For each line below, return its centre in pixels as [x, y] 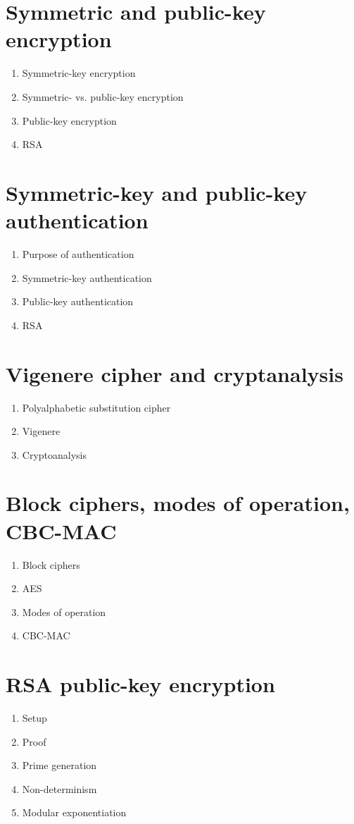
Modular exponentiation [74, 812]
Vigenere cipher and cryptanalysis [175, 373]
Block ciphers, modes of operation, [178, 503]
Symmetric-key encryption [79, 73]
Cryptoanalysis [55, 454]
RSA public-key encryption [140, 684]
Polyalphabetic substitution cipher [96, 407]
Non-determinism [59, 788]
